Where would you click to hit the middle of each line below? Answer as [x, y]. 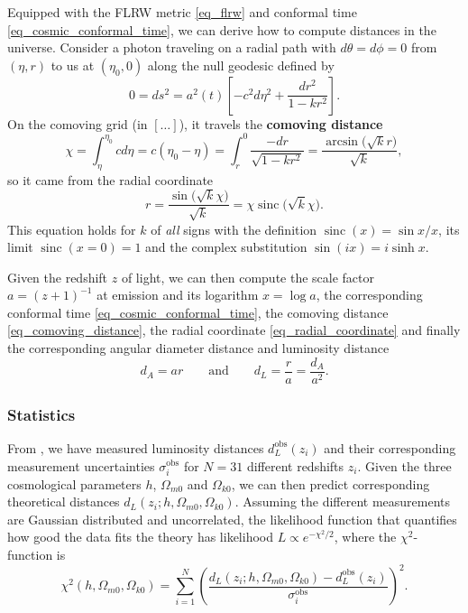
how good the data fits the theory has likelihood [140, 537]
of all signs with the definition [234, 229]
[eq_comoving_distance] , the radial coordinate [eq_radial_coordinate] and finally [234, 330]
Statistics [41, 414]
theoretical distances [64, 502]
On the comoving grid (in [78, 123]
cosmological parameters [74, 483]
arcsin [342, 142]
